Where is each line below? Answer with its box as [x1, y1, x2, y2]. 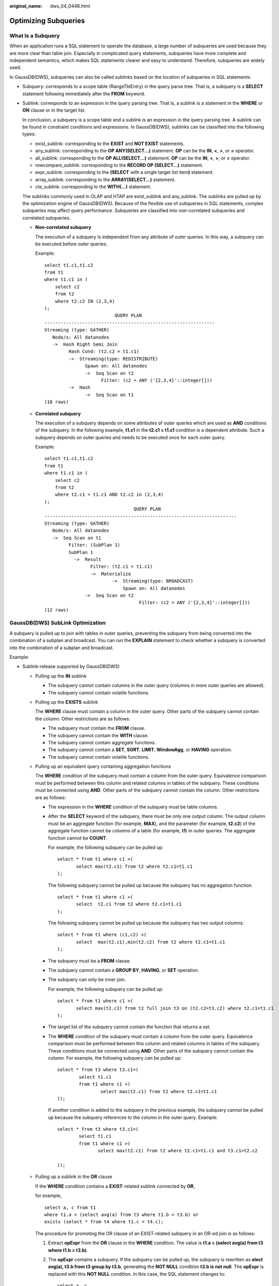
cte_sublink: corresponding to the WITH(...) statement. [35, 184, 152, 190]
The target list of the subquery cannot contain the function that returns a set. [48, 1024, 211, 1030]
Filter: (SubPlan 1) [68, 542, 121, 548]
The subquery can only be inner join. [48, 976, 126, 983]
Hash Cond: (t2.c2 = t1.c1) [68, 349, 140, 354]
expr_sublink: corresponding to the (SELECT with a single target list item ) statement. [35, 169, 214, 175]
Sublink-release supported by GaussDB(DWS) [22, 664, 120, 670]
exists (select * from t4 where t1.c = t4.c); [44, 1219, 164, 1225]
